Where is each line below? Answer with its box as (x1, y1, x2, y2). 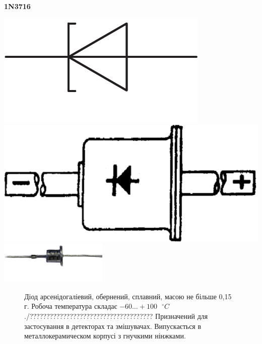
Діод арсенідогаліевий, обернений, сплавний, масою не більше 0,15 (24, 291, 232, 301)
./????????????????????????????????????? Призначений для (24, 311, 208, 321)
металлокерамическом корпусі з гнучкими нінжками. (24, 330, 186, 341)
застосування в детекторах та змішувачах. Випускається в (24, 320, 202, 331)
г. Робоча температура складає (24, 301, 117, 311)
